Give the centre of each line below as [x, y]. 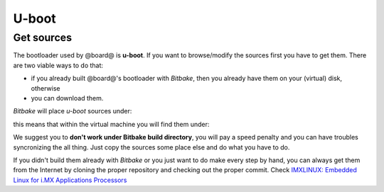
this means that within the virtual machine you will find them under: [111, 124]
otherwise [46, 88]
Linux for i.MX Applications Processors [70, 180]
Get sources [43, 38]
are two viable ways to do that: [58, 65]
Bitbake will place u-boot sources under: [73, 111]
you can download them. [67, 98]
